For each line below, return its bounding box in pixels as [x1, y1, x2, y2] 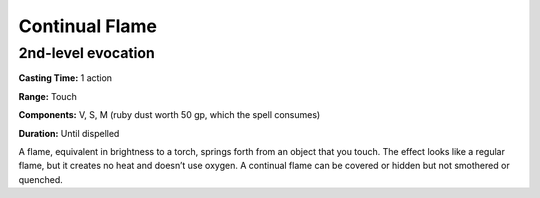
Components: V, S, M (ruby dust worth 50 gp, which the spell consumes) [18, 109, 321, 121]
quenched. [18, 173, 64, 185]
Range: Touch [18, 90, 77, 102]
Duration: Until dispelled [18, 127, 120, 139]
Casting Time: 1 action [18, 72, 113, 84]
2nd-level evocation [18, 44, 155, 62]
